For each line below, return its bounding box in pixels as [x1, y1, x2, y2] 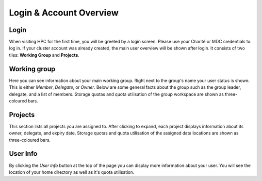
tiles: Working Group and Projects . [9, 52, 80, 58]
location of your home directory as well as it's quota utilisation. [9, 169, 134, 175]
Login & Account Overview [9, 7, 119, 18]
